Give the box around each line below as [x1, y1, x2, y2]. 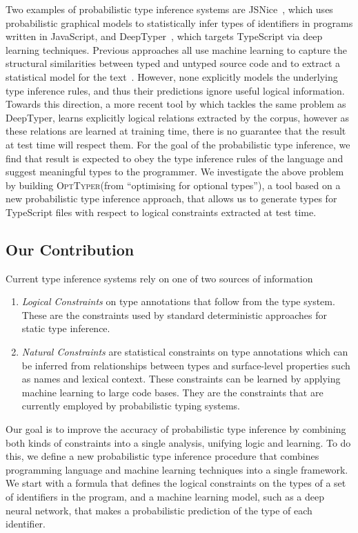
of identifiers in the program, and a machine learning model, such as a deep [6, 490, 324, 504]
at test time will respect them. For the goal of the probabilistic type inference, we [6, 137, 350, 151]
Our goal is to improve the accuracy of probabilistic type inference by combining [6, 422, 346, 436]
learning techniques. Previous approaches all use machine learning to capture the [6, 42, 347, 57]
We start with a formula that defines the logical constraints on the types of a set [6, 476, 346, 490]
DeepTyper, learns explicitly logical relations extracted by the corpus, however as [6, 110, 350, 124]
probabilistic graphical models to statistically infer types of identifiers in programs [6, 15, 353, 30]
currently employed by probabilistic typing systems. [21, 398, 241, 413]
